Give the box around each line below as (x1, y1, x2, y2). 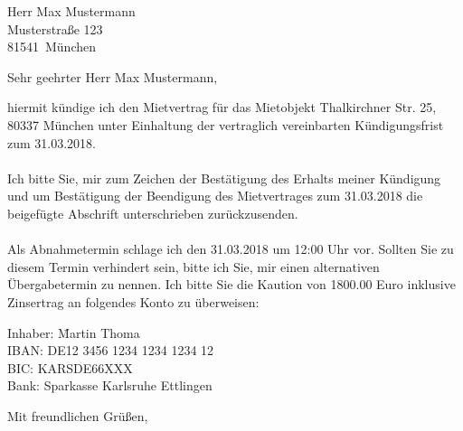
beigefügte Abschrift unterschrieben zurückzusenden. (7, 203, 298, 222)
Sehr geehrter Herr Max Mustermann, (7, 67, 218, 86)
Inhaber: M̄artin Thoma (7, 323, 140, 342)
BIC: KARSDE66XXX (7, 358, 133, 377)
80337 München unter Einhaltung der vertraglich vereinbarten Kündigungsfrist (7, 115, 444, 134)
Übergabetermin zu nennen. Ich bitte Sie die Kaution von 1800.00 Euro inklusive (7, 275, 456, 294)
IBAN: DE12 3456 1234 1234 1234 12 (7, 341, 214, 360)
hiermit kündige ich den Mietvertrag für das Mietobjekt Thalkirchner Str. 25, (7, 98, 437, 117)
